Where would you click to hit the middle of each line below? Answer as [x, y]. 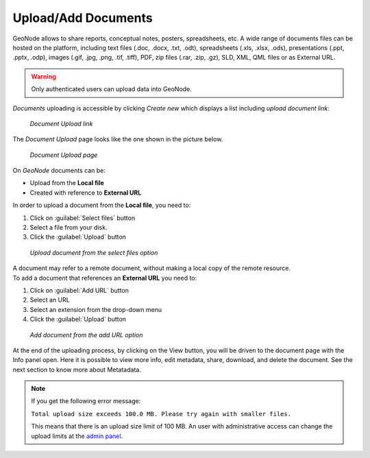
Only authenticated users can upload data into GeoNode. [111, 89]
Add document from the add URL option [86, 335]
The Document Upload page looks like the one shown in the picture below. [118, 139]
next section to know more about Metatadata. [77, 370]
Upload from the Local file [67, 183]
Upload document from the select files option [94, 252]
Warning [44, 76]
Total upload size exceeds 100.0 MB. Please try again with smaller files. [161, 414]
